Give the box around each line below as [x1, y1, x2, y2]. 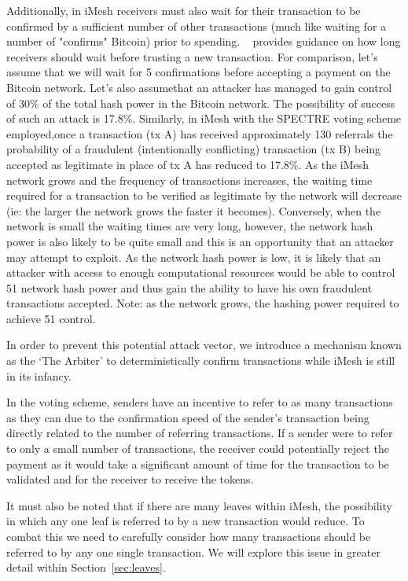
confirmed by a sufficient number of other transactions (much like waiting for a [6, 17, 387, 34]
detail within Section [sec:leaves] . [6, 559, 166, 575]
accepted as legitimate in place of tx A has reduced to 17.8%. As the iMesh [6, 156, 369, 172]
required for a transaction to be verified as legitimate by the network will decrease [6, 187, 402, 204]
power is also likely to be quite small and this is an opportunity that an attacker [6, 233, 394, 249]
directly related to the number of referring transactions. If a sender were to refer [6, 425, 393, 441]
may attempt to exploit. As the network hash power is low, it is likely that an [6, 248, 381, 265]
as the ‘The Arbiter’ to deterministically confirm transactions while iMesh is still [6, 352, 395, 369]
